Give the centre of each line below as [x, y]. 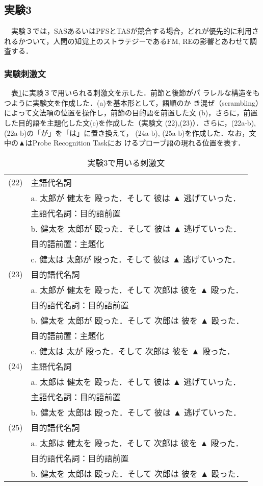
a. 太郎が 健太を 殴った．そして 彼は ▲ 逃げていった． [136, 198]
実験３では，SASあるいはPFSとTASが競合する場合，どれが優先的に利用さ [135, 31]
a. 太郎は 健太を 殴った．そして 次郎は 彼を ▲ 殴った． [137, 443]
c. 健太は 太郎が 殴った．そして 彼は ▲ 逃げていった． [136, 259]
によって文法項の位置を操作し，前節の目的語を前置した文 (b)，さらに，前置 [131, 113]
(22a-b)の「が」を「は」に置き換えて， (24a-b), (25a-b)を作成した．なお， [127, 132]
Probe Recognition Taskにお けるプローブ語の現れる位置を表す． [139, 143]
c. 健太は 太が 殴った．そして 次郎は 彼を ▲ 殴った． [133, 351]
